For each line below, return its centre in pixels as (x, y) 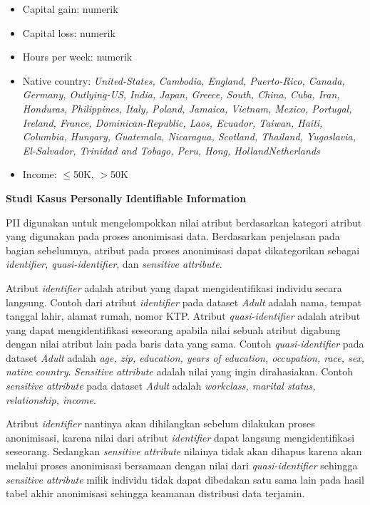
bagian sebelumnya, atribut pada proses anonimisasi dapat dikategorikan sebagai (183, 250)
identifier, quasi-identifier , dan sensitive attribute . (114, 264)
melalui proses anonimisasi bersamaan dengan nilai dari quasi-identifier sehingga (182, 465)
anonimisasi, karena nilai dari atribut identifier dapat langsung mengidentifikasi (180, 437)
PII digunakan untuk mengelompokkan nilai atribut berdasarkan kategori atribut (184, 222)
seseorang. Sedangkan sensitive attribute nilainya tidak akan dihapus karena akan (184, 451)
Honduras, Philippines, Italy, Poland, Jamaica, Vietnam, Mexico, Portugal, (187, 108)
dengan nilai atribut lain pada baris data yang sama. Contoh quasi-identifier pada (185, 344)
